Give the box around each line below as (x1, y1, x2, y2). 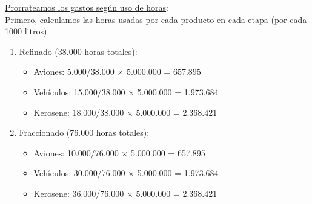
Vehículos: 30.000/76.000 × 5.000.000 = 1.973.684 (33, 167, 219, 179)
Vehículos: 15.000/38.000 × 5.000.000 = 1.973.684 (33, 85, 219, 98)
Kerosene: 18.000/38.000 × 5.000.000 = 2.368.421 (33, 106, 217, 118)
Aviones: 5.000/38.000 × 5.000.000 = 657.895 (33, 65, 201, 78)
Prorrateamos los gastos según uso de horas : (5, 1, 168, 13)
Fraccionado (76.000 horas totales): (19, 126, 150, 139)
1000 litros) (5, 25, 47, 37)
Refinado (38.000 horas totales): (19, 45, 138, 57)
